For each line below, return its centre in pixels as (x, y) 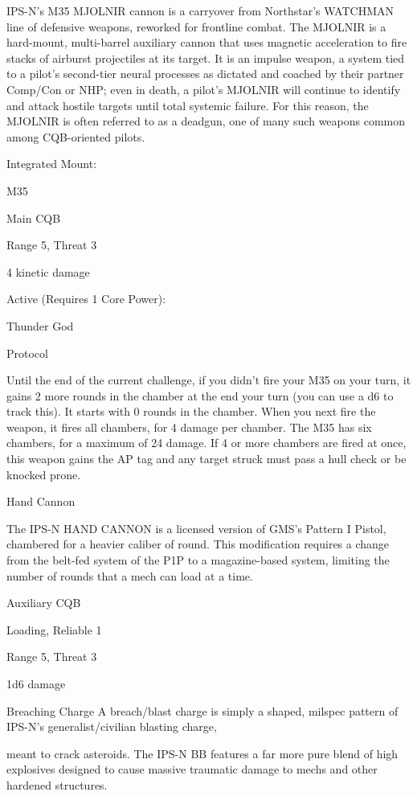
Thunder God (40, 325)
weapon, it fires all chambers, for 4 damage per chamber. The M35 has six (189, 427)
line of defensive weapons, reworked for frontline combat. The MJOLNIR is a (196, 26)
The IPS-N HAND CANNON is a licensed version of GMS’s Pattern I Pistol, (196, 528)
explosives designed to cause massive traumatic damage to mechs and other (192, 769)
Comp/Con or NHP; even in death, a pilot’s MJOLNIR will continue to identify (204, 89)
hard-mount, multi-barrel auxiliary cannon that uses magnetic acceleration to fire (207, 42)
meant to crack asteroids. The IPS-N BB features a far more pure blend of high (202, 753)
